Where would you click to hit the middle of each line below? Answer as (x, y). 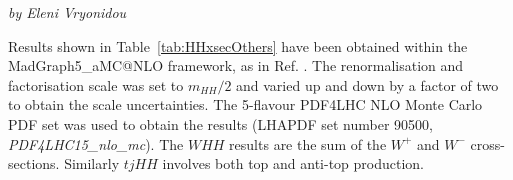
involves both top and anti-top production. (293, 163)
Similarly (92, 163)
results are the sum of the (308, 143)
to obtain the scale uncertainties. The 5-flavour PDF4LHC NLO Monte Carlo (245, 104)
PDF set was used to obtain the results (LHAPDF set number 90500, (220, 123)
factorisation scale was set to (96, 84)
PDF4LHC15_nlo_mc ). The (96, 143)
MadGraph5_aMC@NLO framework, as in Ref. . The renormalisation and (236, 65)
